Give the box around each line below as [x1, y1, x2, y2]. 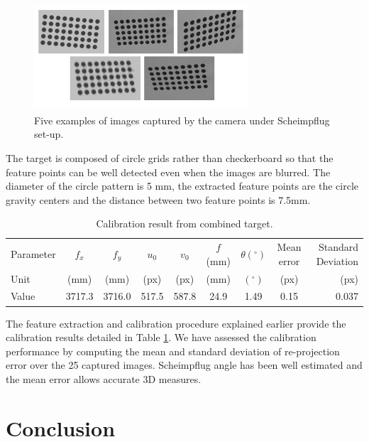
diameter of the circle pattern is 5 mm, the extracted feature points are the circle [6, 178, 358, 193]
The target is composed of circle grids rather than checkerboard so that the [6, 150, 334, 165]
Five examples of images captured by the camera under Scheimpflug [34, 112, 330, 127]
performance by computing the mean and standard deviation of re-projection [6, 343, 340, 358]
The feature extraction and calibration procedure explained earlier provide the [6, 316, 346, 330]
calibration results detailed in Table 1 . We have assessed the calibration [6, 330, 316, 345]
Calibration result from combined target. [96, 216, 273, 231]
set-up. [34, 126, 64, 141]
